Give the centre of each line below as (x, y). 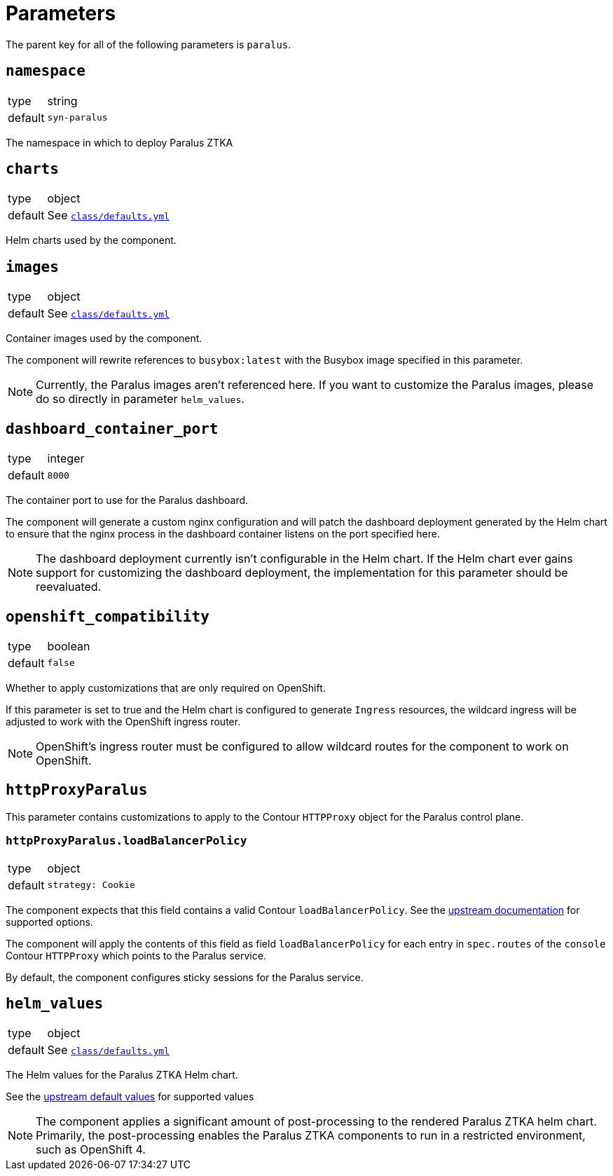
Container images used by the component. (104, 339)
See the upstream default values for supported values (130, 1097)
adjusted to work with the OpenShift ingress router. (123, 721)
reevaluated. (69, 587)
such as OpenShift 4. (91, 1150)
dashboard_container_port (112, 429)
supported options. (49, 922)
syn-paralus (77, 118)
